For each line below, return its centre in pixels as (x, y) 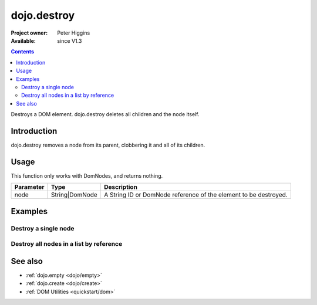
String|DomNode (74, 195)
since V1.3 (70, 40)
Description (121, 187)
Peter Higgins (74, 33)
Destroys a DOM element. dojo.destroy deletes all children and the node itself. (105, 114)
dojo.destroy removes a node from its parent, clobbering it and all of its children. (108, 145)
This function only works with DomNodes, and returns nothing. (87, 175)
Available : (23, 40)
